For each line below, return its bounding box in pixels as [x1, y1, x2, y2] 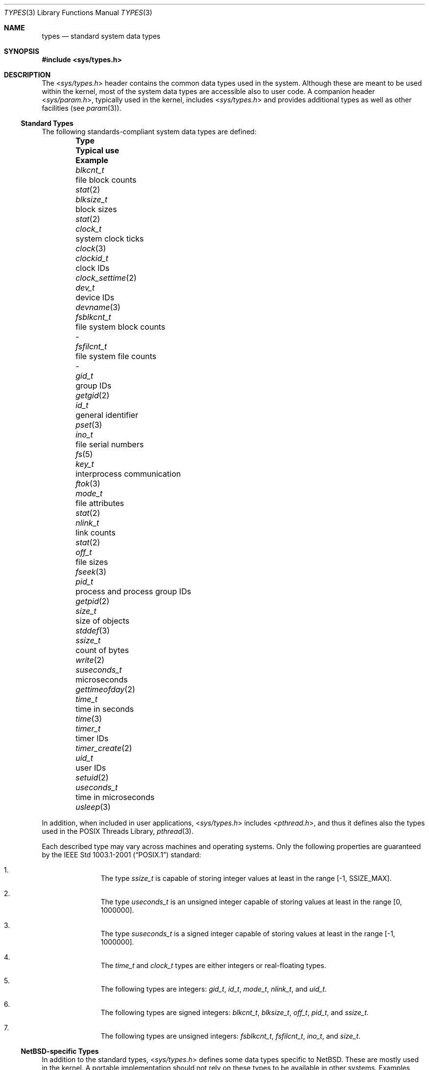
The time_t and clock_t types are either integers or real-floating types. [100, 961, 326, 970]
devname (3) [75, 302, 120, 312]
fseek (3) [75, 567, 107, 577]
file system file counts [75, 351, 157, 361]
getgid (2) [75, 390, 110, 400]
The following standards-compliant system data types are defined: [42, 127, 257, 136]
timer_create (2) [75, 743, 132, 753]
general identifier [75, 410, 139, 420]
